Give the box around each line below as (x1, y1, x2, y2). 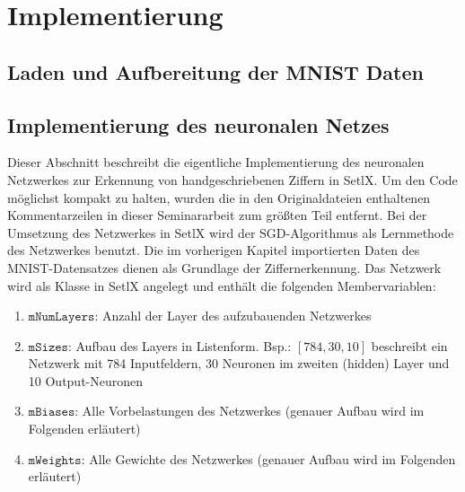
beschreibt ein (371, 336, 448, 355)
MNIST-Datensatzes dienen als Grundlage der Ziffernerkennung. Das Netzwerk (7, 258, 442, 277)
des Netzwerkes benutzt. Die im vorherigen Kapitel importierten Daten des (7, 241, 420, 259)
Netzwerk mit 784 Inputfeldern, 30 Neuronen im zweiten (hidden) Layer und (28, 354, 450, 373)
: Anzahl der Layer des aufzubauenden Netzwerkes (94, 306, 372, 325)
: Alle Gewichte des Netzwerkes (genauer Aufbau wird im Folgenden (81, 449, 456, 468)
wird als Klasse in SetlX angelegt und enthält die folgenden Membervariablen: (7, 276, 436, 294)
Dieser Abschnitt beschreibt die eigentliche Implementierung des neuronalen (7, 153, 425, 171)
